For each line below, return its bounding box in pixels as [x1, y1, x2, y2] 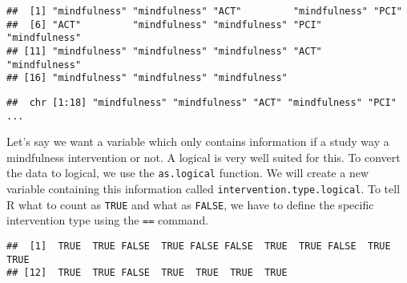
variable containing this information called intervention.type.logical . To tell [6, 180, 401, 197]
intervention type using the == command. [6, 212, 209, 228]
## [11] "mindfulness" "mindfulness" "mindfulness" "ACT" [6, 45, 322, 57]
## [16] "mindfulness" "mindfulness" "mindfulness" [6, 72, 288, 84]
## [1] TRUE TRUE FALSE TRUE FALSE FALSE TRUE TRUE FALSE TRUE [6, 241, 391, 253]
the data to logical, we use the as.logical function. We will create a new [6, 164, 369, 181]
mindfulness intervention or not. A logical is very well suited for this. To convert [6, 148, 401, 165]
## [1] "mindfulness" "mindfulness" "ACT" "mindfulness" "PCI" [6, 6, 402, 17]
